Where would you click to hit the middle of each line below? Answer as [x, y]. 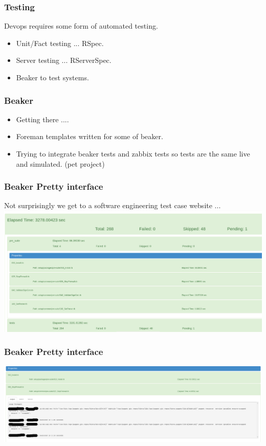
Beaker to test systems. [52, 77]
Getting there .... [42, 119]
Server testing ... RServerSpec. [64, 60]
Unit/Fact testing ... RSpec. [60, 43]
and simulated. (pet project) [60, 163]
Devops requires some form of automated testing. [81, 26]
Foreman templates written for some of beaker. [90, 136]
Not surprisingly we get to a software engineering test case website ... [113, 205]
